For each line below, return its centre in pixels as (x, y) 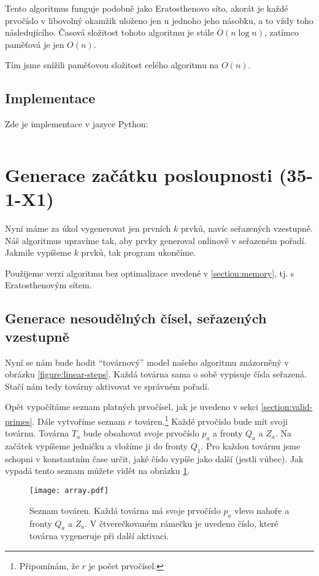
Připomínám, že (49, 565)
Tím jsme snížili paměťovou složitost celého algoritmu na (112, 65)
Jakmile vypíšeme (38, 252)
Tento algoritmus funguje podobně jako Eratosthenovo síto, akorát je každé (147, 8)
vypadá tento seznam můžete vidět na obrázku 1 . (98, 471)
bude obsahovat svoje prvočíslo (141, 433)
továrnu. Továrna (37, 433)
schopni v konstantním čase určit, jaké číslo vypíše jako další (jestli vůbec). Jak (154, 458)
